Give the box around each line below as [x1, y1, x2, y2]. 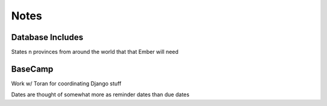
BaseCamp [11, 64, 54, 74]
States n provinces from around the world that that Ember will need [11, 48, 179, 56]
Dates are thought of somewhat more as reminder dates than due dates [11, 91, 190, 98]
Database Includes [11, 32, 84, 42]
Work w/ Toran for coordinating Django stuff [11, 79, 122, 87]
